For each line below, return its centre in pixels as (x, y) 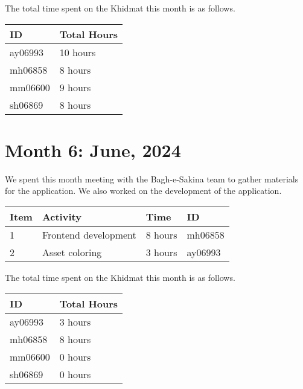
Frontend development (89, 234)
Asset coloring (72, 252)
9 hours (75, 87)
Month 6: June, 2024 (93, 149)
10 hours (78, 52)
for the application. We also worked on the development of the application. (143, 191)
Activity (62, 216)
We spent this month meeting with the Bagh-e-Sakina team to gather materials (152, 178)
